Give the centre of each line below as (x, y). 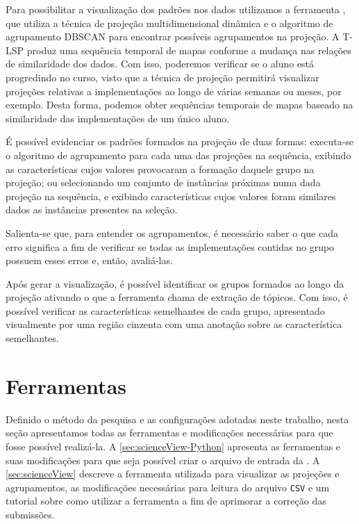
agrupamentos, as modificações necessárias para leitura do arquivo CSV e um (168, 487)
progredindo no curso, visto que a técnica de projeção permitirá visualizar (162, 77)
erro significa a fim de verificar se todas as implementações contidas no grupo (170, 246)
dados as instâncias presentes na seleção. (92, 210)
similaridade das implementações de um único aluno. (118, 118)
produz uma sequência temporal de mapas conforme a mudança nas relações (189, 50)
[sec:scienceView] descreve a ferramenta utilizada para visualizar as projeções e (173, 474)
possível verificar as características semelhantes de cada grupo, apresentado (165, 310)
